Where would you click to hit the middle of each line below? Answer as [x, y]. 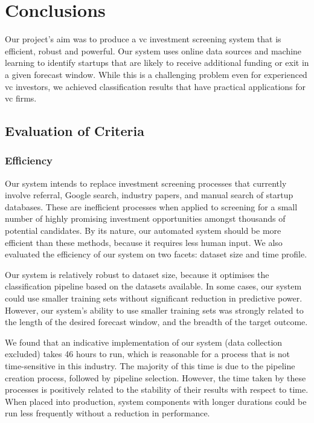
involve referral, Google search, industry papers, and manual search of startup [149, 195]
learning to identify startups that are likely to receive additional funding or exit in [157, 63]
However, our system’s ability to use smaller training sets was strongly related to [154, 310]
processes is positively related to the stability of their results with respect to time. [157, 389]
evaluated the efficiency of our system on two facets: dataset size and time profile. [156, 254]
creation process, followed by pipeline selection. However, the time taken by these [155, 377]
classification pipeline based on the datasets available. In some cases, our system [153, 286]
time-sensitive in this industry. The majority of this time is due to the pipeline [150, 366]
